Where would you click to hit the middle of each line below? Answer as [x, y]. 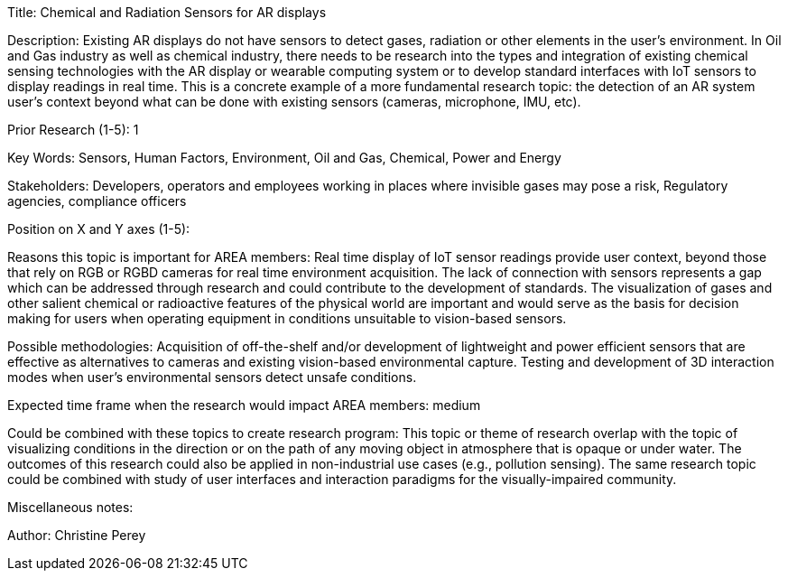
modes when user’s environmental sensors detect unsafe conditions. [212, 377]
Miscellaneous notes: [70, 507]
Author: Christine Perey [77, 535]
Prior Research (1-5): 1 [73, 130]
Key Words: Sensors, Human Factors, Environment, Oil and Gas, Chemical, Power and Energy [284, 158]
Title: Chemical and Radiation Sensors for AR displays [167, 12]
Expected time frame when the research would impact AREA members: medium [244, 405]
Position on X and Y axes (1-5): [99, 229]
